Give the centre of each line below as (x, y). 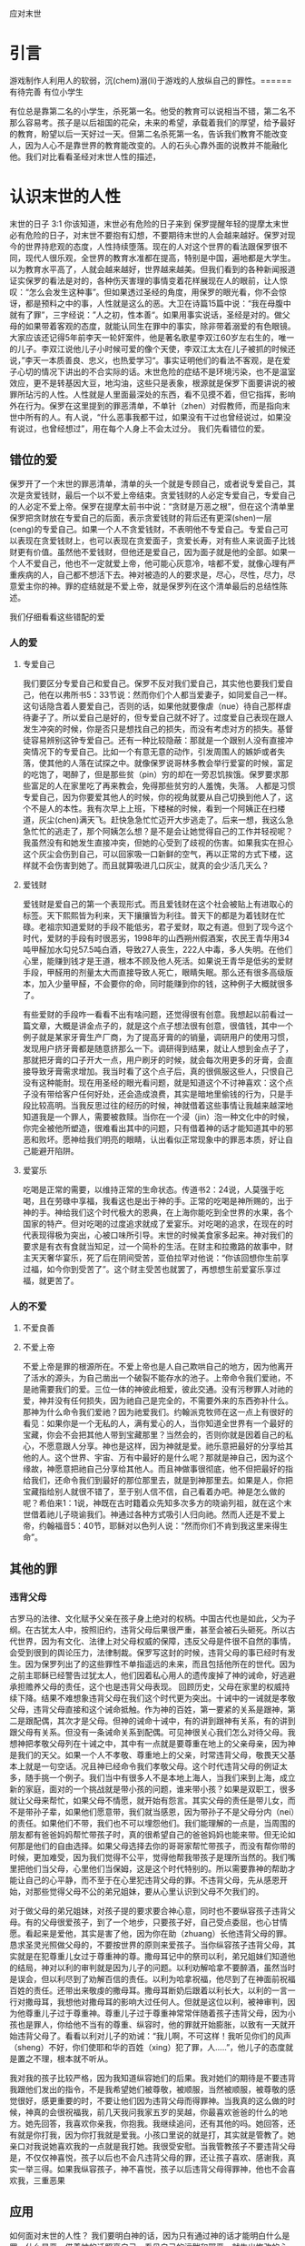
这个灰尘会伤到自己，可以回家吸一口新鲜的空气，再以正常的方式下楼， (154, 854)
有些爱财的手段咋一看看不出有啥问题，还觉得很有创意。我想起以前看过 (154, 1014)
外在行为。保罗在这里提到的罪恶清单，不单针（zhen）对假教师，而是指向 (146, 405)
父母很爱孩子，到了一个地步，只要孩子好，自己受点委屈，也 (152, 1922)
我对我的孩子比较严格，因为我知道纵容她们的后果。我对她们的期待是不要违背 (152, 2078)
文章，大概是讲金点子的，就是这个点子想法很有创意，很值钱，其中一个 (162, 1026)
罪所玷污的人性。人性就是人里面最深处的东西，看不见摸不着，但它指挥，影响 (152, 394)
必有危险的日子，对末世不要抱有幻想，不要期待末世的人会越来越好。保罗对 (148, 235)
